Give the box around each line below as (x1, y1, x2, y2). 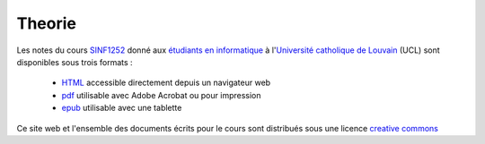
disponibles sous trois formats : (16, 56, 134, 67)
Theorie (16, 13, 76, 33)
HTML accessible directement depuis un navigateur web (61, 77, 271, 89)
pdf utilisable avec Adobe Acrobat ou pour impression (61, 89, 261, 100)
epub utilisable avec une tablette (61, 103, 182, 114)
